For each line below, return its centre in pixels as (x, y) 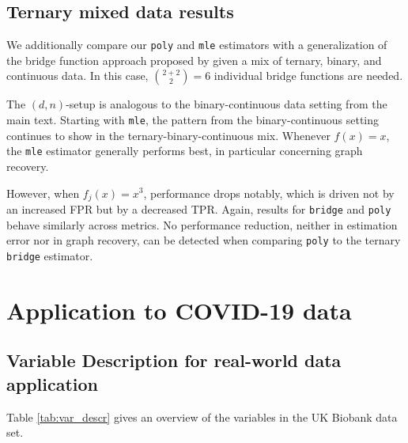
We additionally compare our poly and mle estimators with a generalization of (197, 45)
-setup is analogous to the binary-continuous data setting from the (227, 104)
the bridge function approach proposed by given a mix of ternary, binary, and (194, 60)
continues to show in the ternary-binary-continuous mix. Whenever (168, 135)
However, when (43, 193)
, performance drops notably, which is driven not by (269, 193)
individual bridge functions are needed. (308, 76)
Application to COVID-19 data (179, 310)
